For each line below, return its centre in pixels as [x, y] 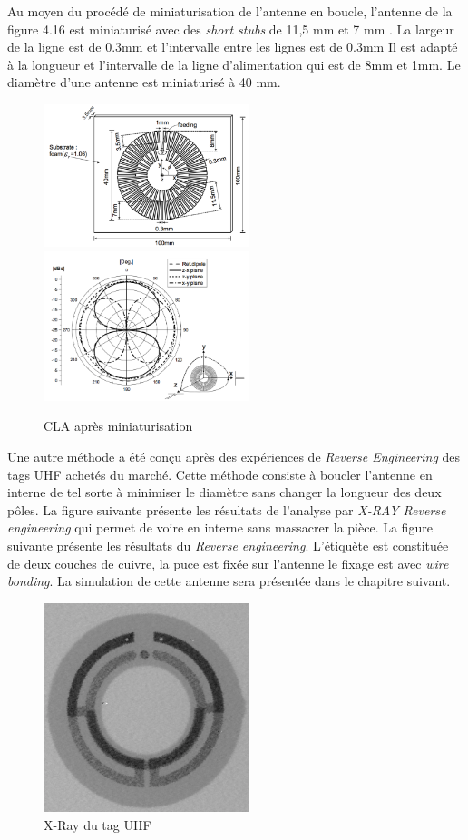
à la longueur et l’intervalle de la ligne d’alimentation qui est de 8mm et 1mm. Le [234, 64]
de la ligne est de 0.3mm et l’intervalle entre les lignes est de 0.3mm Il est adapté [233, 47]
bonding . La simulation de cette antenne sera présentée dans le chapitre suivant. [229, 581]
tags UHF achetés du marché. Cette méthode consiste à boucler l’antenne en [220, 474]
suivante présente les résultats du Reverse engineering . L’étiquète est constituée [228, 546]
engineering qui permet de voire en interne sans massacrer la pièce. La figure [220, 527]
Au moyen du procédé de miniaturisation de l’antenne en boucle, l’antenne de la [230, 11]
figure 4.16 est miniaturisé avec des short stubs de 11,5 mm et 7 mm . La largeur [231, 29]
